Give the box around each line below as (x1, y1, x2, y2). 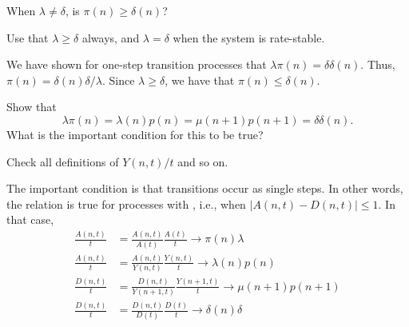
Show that (6, 98, 57, 115)
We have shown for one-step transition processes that (6, 56, 267, 73)
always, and (81, 29, 140, 46)
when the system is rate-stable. (173, 29, 325, 46)
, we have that (165, 71, 235, 88)
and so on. (177, 153, 228, 169)
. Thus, (360, 56, 395, 73)
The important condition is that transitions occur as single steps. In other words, (6, 180, 403, 197)
